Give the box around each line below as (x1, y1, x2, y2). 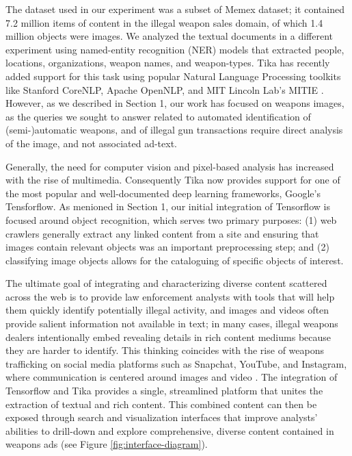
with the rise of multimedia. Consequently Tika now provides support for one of (5, 173, 340, 187)
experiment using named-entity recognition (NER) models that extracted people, (5, 42, 344, 56)
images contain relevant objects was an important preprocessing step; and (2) (5, 240, 329, 254)
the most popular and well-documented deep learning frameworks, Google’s (5, 186, 321, 200)
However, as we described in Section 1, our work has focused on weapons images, (5, 96, 344, 110)
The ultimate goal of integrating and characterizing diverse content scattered (5, 276, 327, 290)
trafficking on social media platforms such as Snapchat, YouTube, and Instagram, (5, 356, 347, 370)
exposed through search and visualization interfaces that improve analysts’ (5, 410, 318, 425)
